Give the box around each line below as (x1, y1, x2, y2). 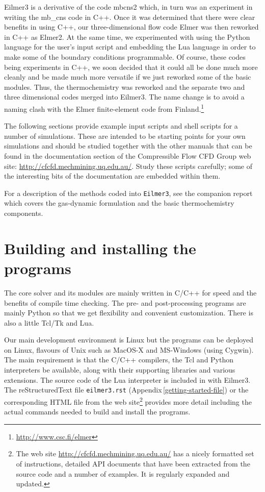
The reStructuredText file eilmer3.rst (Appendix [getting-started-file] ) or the (4, 384, 249, 395)
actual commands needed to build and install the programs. (4, 406, 191, 417)
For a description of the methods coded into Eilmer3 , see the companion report (4, 187, 253, 198)
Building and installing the (4, 237, 196, 258)
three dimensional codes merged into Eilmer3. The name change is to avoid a (4, 91, 245, 102)
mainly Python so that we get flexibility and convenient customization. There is (4, 307, 253, 318)
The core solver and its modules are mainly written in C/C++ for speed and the (4, 287, 257, 298)
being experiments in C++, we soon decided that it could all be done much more (4, 61, 258, 72)
